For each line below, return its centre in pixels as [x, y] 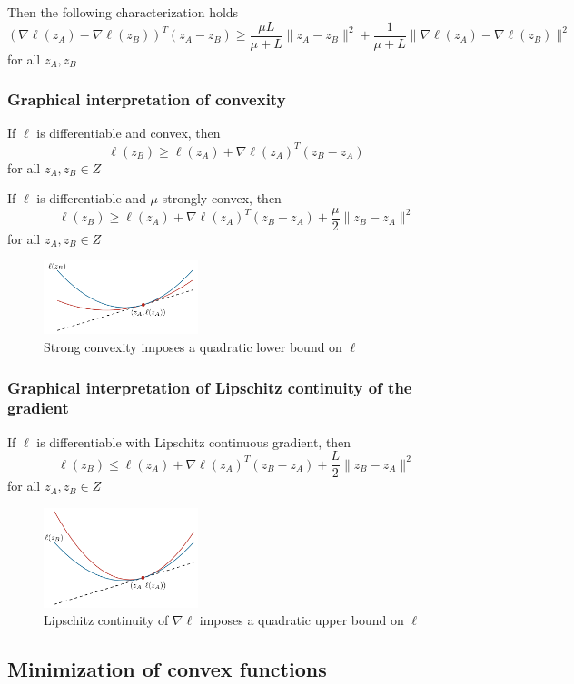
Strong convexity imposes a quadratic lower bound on [193, 346]
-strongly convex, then [220, 198]
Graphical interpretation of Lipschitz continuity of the [210, 387]
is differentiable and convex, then [129, 133]
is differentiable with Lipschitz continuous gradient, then [194, 441]
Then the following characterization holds [123, 12]
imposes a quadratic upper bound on [302, 620]
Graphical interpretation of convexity [147, 99]
